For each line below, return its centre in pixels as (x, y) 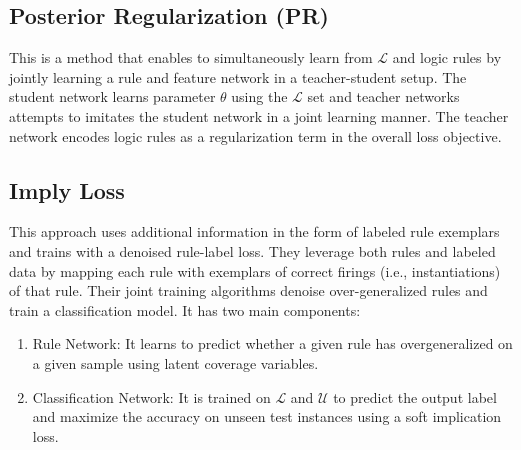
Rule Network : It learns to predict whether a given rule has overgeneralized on (272, 343)
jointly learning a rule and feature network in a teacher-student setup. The (238, 76)
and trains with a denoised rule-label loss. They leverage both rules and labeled (252, 250)
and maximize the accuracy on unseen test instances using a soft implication (267, 416)
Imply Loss (67, 189)
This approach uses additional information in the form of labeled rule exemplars (254, 231)
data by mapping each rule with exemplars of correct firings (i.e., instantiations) (255, 270)
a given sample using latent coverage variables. (175, 362)
